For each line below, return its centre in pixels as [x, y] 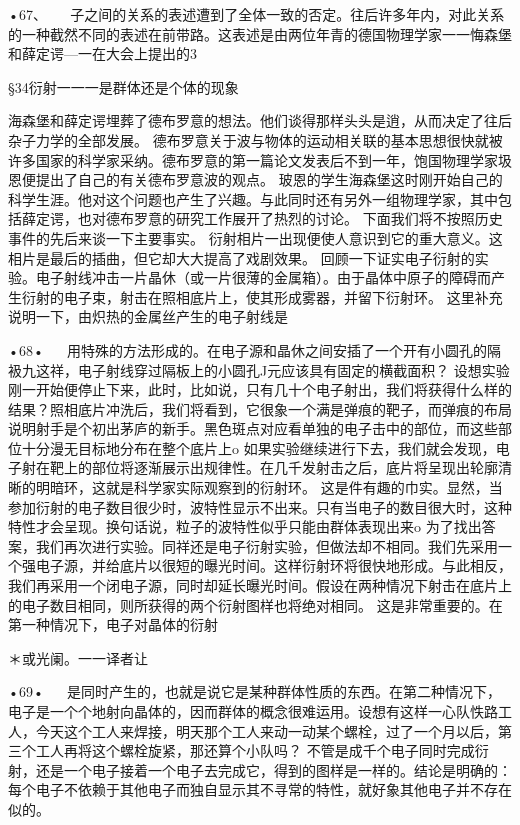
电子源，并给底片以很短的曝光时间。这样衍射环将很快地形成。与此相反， [273, 565]
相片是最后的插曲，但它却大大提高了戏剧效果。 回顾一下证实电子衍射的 [241, 257]
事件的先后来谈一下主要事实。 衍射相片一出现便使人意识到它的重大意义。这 [255, 237]
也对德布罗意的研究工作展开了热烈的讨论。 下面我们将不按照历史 [290, 218]
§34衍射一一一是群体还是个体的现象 [123, 86]
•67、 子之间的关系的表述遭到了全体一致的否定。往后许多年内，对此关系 [256, 14]
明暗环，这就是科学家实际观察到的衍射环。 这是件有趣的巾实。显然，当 [269, 487]
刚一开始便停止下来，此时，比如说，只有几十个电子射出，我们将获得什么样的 [260, 389]
